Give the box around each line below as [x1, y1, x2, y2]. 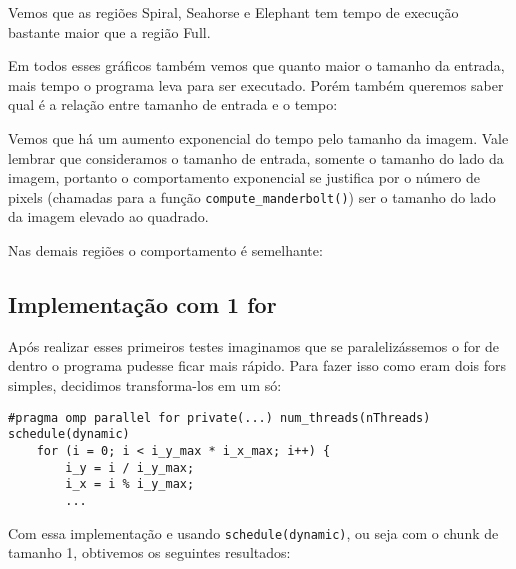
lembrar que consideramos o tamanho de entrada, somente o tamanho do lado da [8, 147, 504, 168]
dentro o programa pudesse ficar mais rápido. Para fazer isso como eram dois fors [8, 355, 507, 376]
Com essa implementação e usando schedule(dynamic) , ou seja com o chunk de [8, 522, 499, 543]
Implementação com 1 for [8, 288, 277, 319]
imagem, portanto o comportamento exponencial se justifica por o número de [8, 167, 481, 188]
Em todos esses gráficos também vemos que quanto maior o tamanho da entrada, [8, 55, 505, 76]
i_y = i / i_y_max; [65, 460, 195, 475]
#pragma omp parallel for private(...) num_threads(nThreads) [8, 410, 431, 425]
